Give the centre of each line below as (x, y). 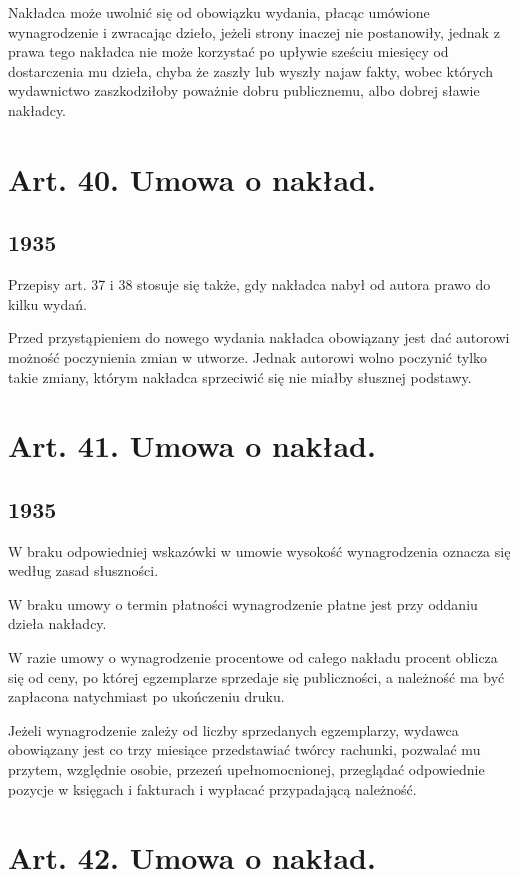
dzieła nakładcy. (57, 623)
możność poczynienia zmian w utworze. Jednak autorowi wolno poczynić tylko (248, 356)
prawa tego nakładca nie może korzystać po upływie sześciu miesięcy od (228, 51)
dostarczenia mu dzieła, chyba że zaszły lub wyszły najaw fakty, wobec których (250, 70)
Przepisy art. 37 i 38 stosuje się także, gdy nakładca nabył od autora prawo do (249, 284)
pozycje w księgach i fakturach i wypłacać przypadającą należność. (212, 788)
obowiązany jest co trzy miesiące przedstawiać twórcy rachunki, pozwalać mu (244, 749)
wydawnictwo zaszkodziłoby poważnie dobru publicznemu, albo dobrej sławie (244, 90)
